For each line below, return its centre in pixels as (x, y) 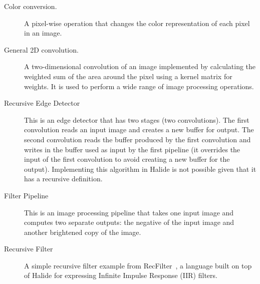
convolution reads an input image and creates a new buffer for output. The (139, 129)
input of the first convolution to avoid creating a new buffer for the (127, 159)
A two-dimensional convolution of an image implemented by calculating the (140, 66)
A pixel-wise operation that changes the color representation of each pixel (137, 23)
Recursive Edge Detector (42, 103)
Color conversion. (31, 6)
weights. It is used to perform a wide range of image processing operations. (139, 86)
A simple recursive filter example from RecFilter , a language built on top (138, 265)
